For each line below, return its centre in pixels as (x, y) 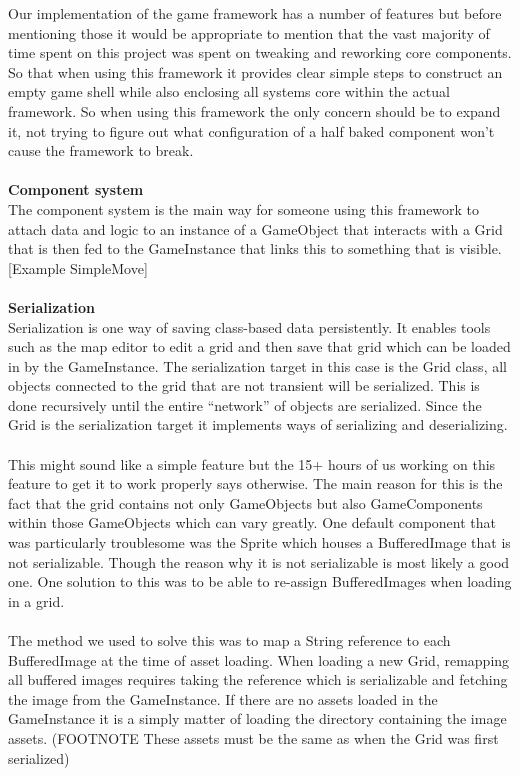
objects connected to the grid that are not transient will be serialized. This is (244, 385)
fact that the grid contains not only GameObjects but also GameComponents (245, 502)
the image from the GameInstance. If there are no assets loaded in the (223, 698)
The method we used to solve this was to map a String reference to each (229, 640)
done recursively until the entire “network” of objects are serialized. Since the (245, 404)
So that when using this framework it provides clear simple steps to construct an (255, 71)
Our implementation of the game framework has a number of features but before (255, 13)
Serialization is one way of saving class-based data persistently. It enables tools (249, 326)
